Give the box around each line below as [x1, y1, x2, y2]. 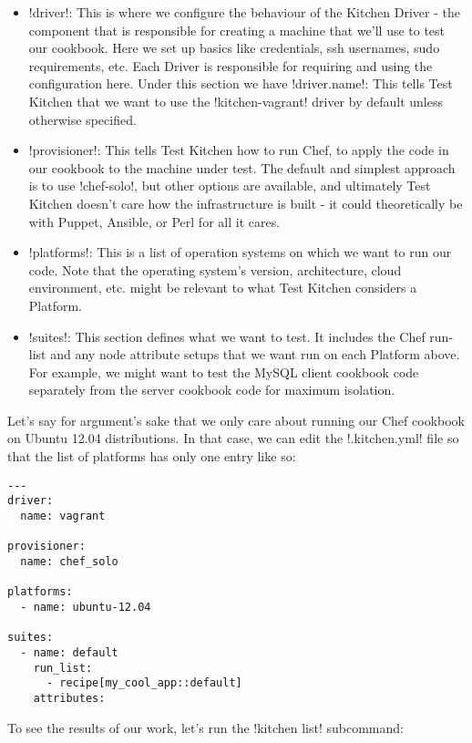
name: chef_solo [20, 554, 118, 568]
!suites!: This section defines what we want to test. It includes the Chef [28, 326, 426, 346]
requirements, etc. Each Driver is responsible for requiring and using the [28, 56, 433, 75]
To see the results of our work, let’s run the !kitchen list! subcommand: [7, 717, 404, 737]
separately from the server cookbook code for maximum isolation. [28, 380, 395, 399]
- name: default [20, 645, 118, 659]
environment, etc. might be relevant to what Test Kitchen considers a [28, 278, 417, 297]
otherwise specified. [28, 109, 137, 129]
